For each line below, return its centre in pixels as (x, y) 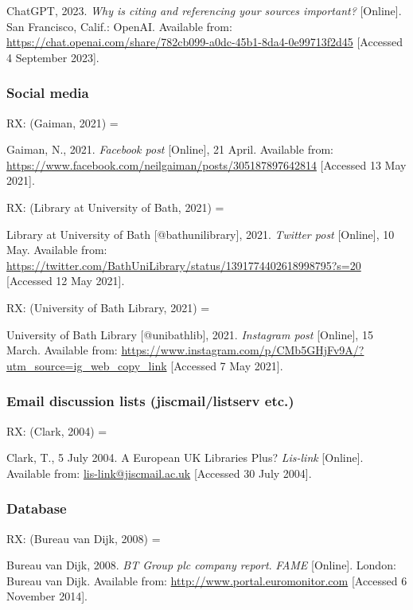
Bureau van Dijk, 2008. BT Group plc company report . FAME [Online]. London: (201, 565)
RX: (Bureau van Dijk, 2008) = (84, 538)
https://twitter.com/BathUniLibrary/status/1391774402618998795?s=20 (184, 265)
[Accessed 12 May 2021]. (66, 281)
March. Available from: (62, 350)
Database (37, 508)
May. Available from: (57, 250)
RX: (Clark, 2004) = (57, 430)
